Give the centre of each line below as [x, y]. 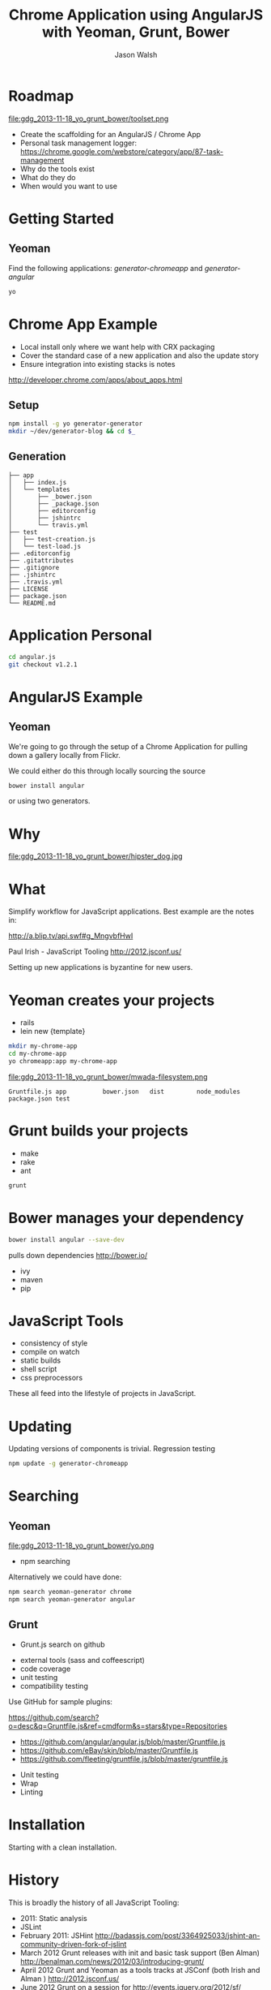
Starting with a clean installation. [63, 1847]
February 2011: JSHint [57, 1935]
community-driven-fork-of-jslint [73, 1944]
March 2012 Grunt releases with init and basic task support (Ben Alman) [140, 1953]
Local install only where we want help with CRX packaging [117, 347]
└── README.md [32, 603]
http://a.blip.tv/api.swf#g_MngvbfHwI [71, 936]
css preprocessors [51, 1378]
